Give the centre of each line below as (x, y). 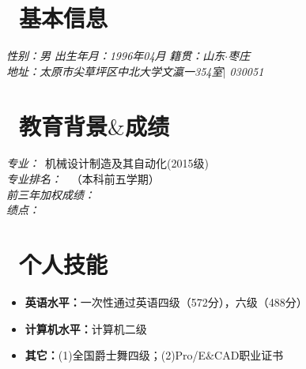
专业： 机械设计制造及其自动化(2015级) (108, 163)
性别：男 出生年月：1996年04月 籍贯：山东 (116, 56)
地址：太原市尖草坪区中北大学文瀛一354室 (115, 71)
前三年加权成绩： (51, 194)
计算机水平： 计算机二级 (86, 328)
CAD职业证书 (249, 355)
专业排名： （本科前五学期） (83, 179)
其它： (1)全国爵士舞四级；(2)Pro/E (115, 355)
